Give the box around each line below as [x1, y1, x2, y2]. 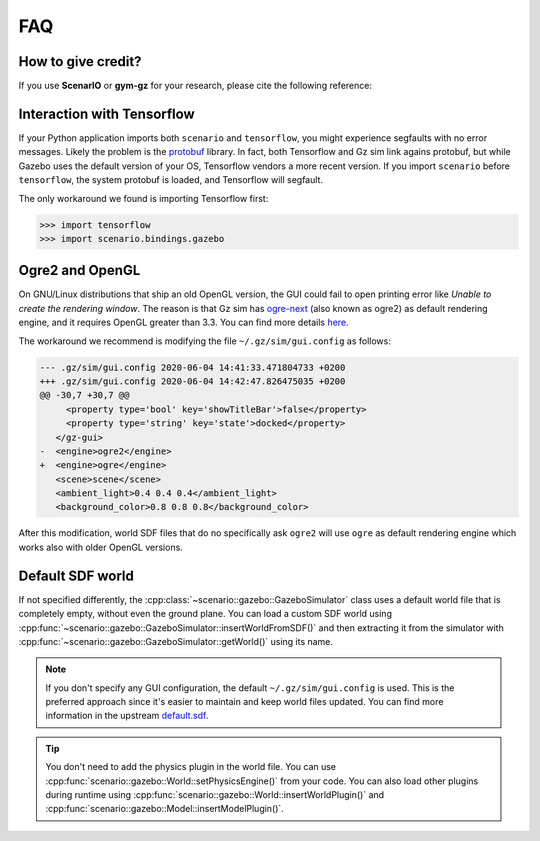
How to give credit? [18, 53, 142, 70]
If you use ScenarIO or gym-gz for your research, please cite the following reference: [18, 80, 372, 92]
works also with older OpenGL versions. [18, 541, 184, 553]
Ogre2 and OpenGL [18, 262, 141, 279]
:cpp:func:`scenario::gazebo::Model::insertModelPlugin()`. [45, 803, 284, 815]
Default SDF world [18, 567, 135, 584]
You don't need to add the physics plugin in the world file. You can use [45, 761, 337, 773]
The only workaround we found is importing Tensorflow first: [18, 192, 269, 204]
